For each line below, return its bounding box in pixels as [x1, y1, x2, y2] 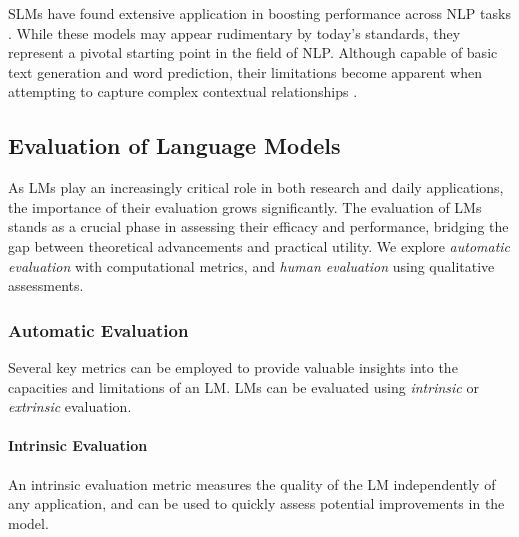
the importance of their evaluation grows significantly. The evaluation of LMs [8, 196, 482, 217]
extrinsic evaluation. [8, 396, 132, 417]
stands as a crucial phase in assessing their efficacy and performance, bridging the [8, 216, 509, 237]
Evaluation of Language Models [8, 130, 341, 161]
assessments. [8, 275, 84, 296]
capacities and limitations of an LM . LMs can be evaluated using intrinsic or [8, 376, 479, 397]
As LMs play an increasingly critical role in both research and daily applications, [8, 177, 504, 198]
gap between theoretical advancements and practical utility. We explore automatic [8, 235, 511, 256]
